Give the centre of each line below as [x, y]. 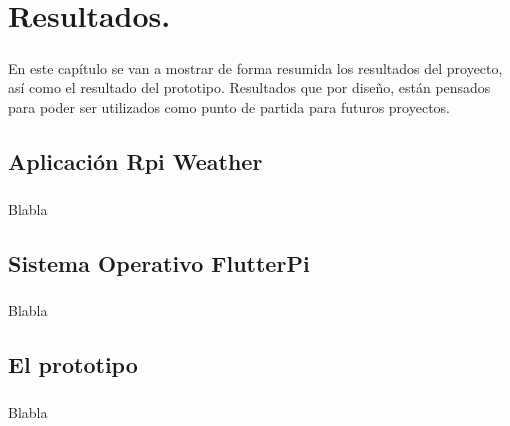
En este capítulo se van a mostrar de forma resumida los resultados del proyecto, [255, 67]
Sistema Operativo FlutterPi [159, 262]
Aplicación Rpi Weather [135, 160]
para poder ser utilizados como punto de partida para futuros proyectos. [229, 106]
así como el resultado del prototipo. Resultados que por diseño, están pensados [249, 87]
